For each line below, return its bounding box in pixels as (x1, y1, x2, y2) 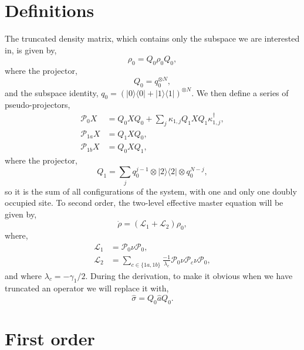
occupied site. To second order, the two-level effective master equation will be (5, 196, 283, 209)
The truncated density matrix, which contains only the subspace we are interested (5, 32, 300, 45)
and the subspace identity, (5, 86, 99, 98)
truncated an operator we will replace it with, (5, 282, 169, 294)
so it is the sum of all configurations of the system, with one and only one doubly (5, 185, 297, 197)
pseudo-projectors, (5, 98, 70, 111)
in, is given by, (5, 43, 57, 56)
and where (5, 269, 42, 281)
